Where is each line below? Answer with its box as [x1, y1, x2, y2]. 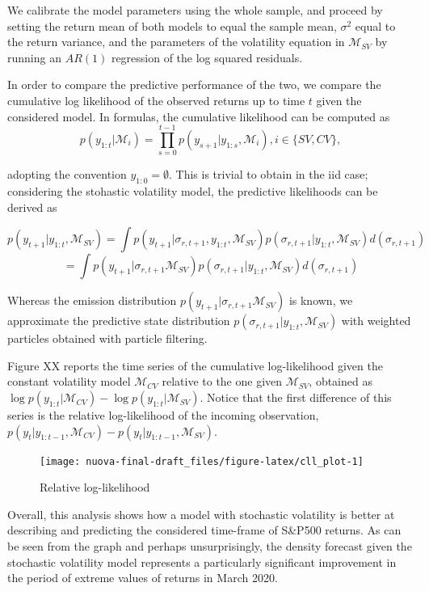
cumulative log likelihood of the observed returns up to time [7, 91, 305, 108]
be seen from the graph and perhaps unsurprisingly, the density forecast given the [7, 538, 412, 555]
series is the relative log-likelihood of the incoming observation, [7, 407, 319, 424]
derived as [7, 198, 57, 215]
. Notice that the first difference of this [200, 389, 392, 406]
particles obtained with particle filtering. [7, 330, 208, 347]
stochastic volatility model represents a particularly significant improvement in [7, 553, 397, 570]
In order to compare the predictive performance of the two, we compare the [7, 76, 381, 93]
